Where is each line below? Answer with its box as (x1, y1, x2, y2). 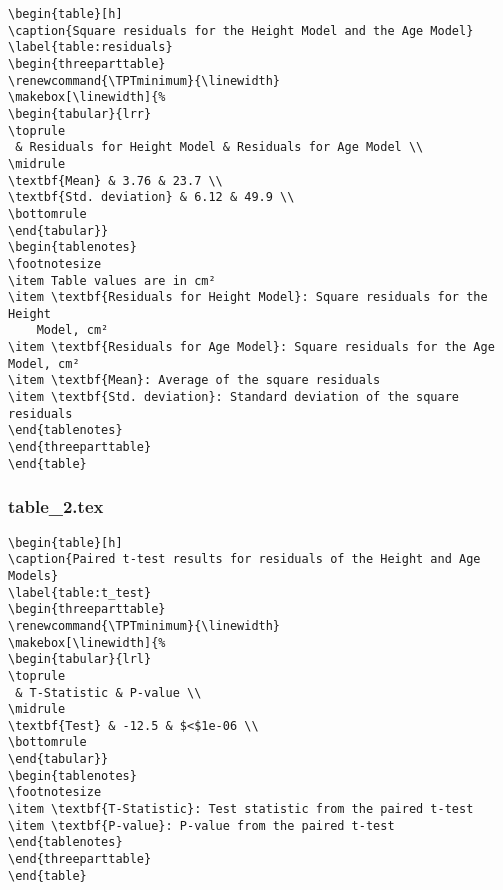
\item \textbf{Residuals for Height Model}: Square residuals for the (8, 290, 488, 305)
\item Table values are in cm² (8, 273, 216, 288)
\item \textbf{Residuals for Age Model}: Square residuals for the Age (8, 340, 495, 355)
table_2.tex (8, 494, 104, 519)
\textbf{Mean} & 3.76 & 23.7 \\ (8, 173, 223, 188)
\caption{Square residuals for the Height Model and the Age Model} (8, 23, 474, 38)
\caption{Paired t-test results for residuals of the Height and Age (8, 552, 481, 567)
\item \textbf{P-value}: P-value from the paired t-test (8, 818, 395, 833)
